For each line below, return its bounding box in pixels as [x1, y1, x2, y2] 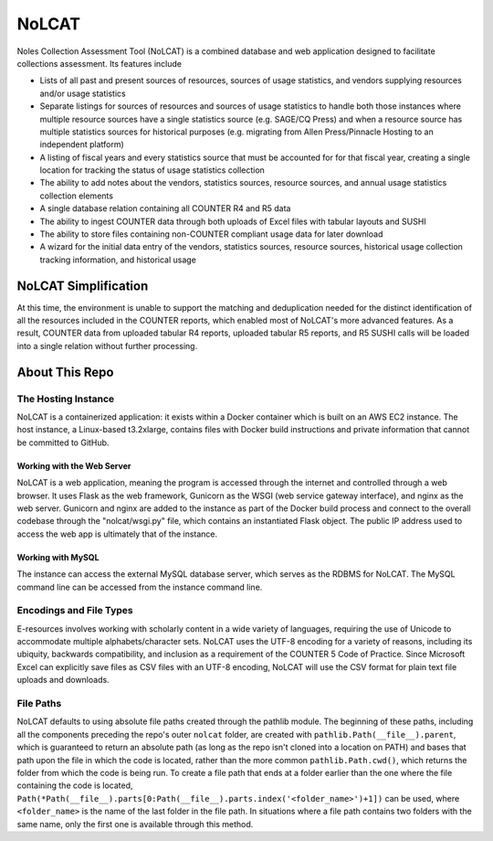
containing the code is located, [16, 780, 133, 791]
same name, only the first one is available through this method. [16, 818, 254, 829]
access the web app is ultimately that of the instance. [16, 528, 218, 539]
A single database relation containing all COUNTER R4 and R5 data [39, 203, 291, 214]
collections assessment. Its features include [16, 58, 183, 69]
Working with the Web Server [16, 460, 131, 471]
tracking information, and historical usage [39, 254, 196, 265]
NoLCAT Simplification [16, 278, 149, 293]
